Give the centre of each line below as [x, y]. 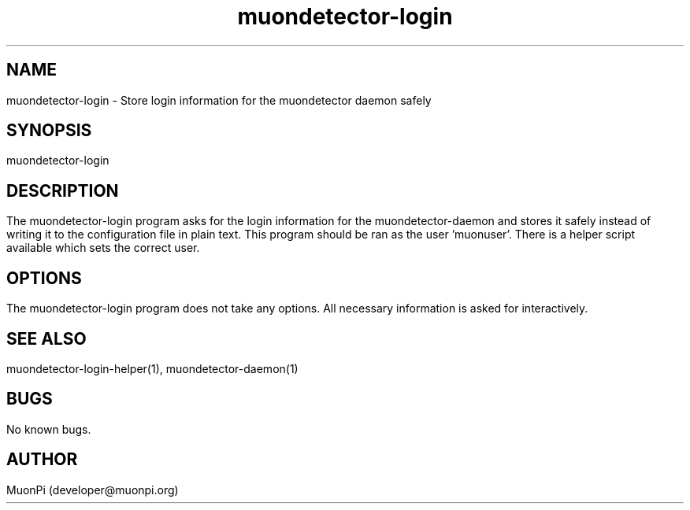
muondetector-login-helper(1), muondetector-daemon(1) [152, 368]
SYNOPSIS [49, 131]
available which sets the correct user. [103, 248]
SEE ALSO [46, 338]
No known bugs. [49, 429]
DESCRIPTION [63, 190]
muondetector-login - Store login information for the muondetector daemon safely [219, 100]
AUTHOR [42, 460]
